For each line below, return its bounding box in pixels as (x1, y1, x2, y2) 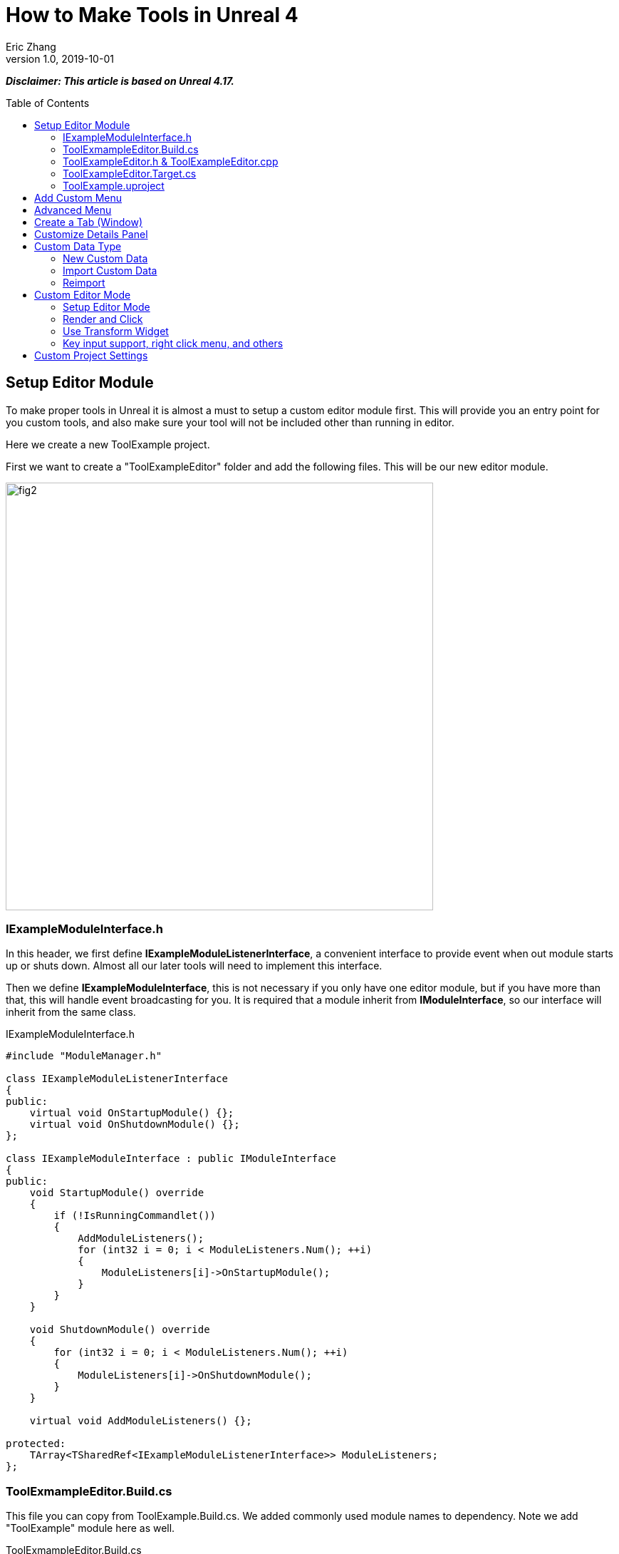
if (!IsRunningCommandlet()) (53, 1210, 217, 1222)
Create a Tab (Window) (34, 215, 142, 228)
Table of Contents (6, 96, 90, 109)
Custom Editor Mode (34, 288, 131, 301)
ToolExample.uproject (63, 179, 165, 192)
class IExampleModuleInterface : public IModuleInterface (6, 1153, 336, 1165)
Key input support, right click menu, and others (63, 336, 284, 349)
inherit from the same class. (6, 1006, 136, 1019)
